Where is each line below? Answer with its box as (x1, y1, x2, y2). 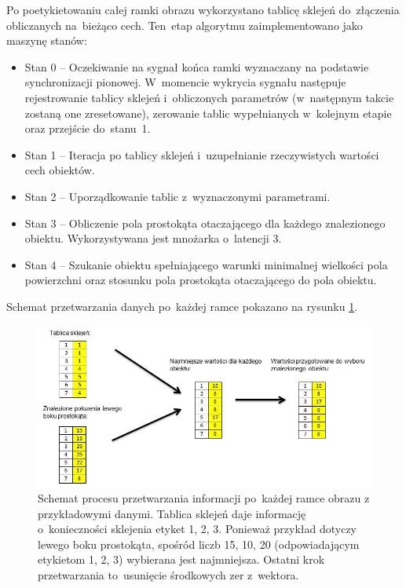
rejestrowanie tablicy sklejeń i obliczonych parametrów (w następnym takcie (24, 89, 394, 105)
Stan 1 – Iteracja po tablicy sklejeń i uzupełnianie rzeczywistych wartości (24, 146, 379, 163)
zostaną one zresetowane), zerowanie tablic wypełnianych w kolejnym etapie (24, 104, 392, 121)
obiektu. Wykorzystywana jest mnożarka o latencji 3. (24, 230, 282, 247)
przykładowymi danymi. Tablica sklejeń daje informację (38, 505, 306, 521)
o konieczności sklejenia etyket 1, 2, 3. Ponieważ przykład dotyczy (38, 520, 357, 537)
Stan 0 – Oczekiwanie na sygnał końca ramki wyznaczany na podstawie (24, 58, 369, 75)
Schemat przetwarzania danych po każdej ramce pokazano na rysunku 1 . (6, 298, 358, 314)
